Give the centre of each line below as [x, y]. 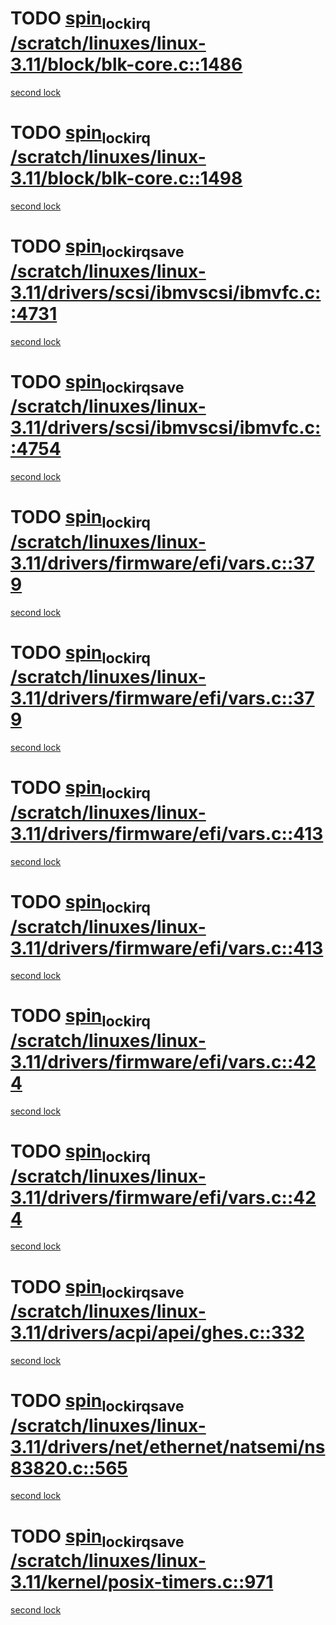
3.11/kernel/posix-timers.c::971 [142, 1582]
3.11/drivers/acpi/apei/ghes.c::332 [157, 1333]
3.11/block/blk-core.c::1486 [126, 64]
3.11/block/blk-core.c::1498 [126, 178]
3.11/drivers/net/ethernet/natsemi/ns [168, 1446]
